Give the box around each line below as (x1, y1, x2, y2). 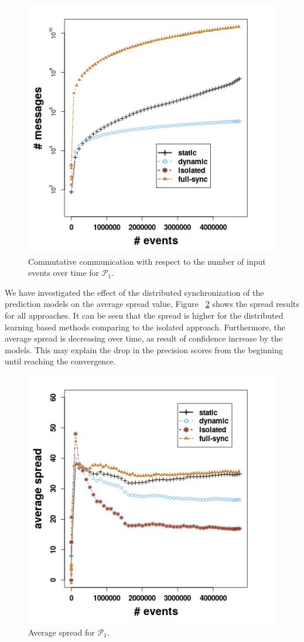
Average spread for (28, 626, 95, 638)
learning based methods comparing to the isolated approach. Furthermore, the (5, 320, 286, 333)
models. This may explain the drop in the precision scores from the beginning (5, 343, 283, 356)
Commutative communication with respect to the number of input (28, 255, 266, 267)
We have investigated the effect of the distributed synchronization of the (5, 286, 264, 298)
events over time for (28, 267, 100, 279)
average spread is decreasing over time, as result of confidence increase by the (5, 332, 282, 344)
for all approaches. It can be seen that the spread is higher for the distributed (5, 309, 283, 321)
